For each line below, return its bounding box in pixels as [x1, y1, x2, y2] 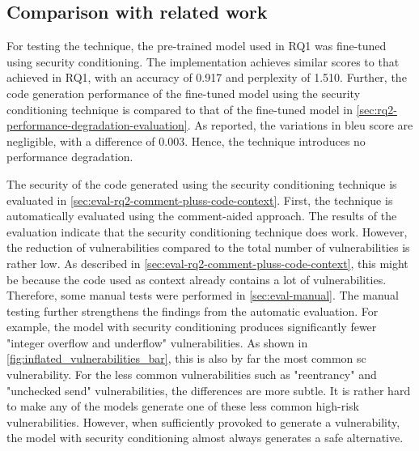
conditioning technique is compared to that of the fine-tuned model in [6, 100, 353, 117]
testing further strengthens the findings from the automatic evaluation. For [6, 302, 379, 319]
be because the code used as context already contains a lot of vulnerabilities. [6, 270, 387, 287]
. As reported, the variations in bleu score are [187, 117, 413, 134]
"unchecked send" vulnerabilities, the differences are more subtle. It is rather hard [6, 381, 411, 398]
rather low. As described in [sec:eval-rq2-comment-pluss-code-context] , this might [6, 254, 408, 271]
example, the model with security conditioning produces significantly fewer [6, 318, 377, 335]
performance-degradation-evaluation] [6, 117, 188, 134]
